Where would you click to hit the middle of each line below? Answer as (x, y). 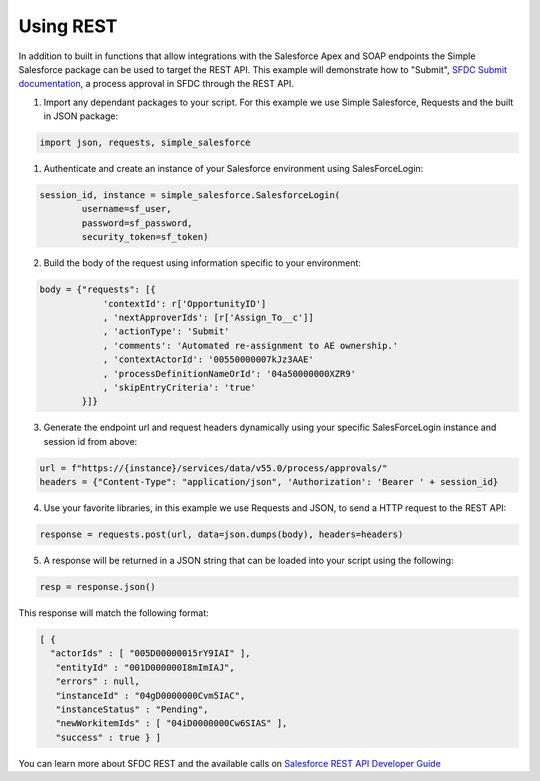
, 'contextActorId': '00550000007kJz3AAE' (208, 359)
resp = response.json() (98, 587)
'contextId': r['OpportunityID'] (184, 303)
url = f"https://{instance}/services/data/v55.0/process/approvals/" (213, 468)
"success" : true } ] (108, 737)
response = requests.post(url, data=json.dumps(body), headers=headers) (221, 534)
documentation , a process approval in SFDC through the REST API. (156, 84)
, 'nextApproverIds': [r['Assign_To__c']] (208, 317)
